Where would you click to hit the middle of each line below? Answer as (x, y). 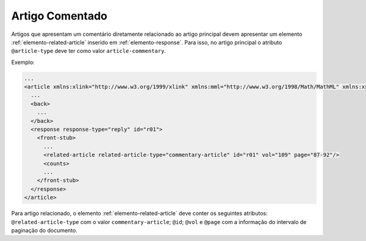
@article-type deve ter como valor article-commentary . (88, 51)
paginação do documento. (44, 230)
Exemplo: (23, 62)
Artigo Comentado (59, 16)
